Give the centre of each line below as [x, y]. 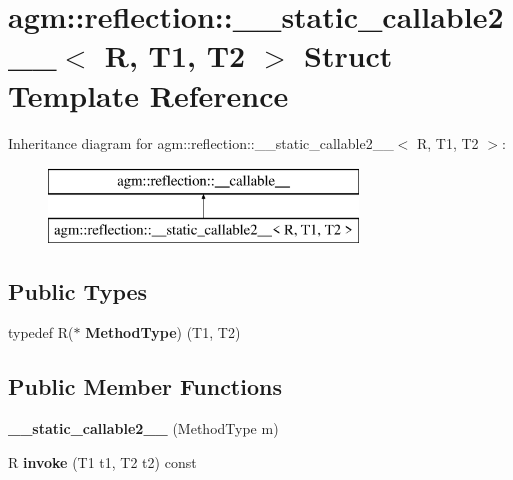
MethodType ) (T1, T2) [163, 332]
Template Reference [148, 94]
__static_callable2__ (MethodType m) [143, 428]
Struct [348, 55]
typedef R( [41, 332]
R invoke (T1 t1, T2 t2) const [102, 461]
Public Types [78, 290]
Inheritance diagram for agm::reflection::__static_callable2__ [201, 142]
